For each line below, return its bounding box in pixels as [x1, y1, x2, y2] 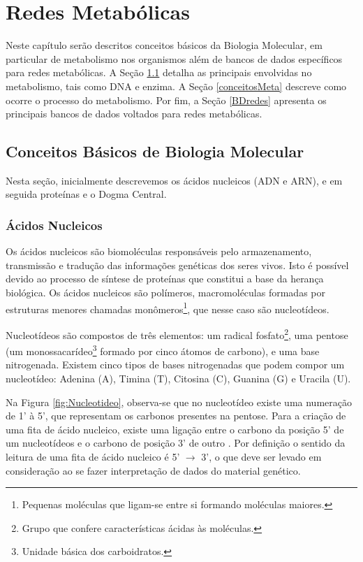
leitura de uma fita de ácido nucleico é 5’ [6, 449, 180, 463]
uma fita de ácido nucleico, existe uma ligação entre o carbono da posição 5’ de [6, 421, 344, 436]
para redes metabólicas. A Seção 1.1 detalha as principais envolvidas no [6, 65, 312, 80]
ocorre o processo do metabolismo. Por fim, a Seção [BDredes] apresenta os [6, 92, 327, 107]
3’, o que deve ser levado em [201, 449, 322, 463]
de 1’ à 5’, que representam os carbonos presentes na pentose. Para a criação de [6, 408, 346, 423]
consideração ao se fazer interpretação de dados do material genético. [6, 463, 301, 477]
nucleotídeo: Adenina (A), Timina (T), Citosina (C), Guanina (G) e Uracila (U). [6, 371, 351, 386]
